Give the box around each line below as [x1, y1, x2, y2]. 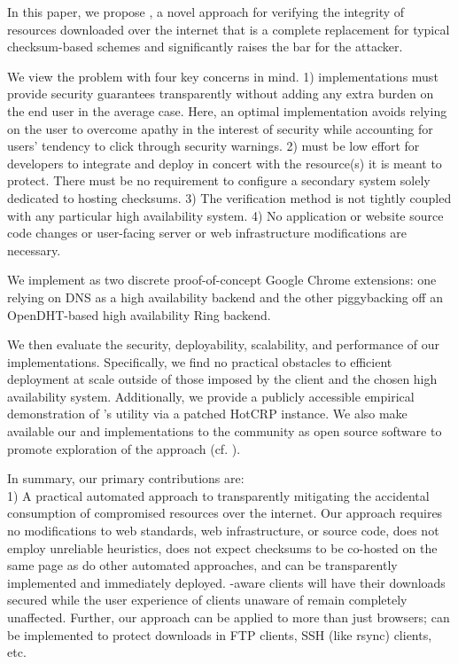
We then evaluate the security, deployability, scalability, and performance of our [7, 335, 440, 354]
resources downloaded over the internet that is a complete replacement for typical [7, 20, 450, 38]
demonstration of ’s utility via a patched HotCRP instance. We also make [7, 404, 408, 423]
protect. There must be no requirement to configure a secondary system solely [7, 171, 431, 190]
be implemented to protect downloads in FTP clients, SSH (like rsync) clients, [7, 625, 432, 644]
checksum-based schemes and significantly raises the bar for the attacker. [7, 37, 403, 56]
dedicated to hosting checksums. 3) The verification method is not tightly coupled [7, 188, 452, 207]
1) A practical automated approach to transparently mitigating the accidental [7, 486, 430, 504]
